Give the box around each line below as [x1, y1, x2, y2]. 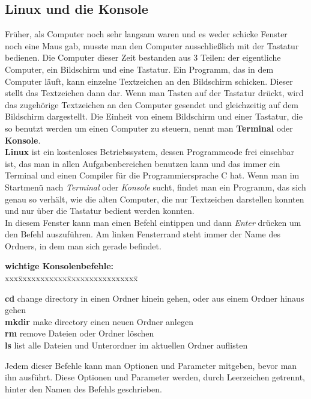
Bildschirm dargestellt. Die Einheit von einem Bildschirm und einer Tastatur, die [5, 110, 303, 123]
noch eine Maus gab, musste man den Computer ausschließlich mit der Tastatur [5, 39, 299, 52]
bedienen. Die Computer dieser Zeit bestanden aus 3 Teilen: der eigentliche [5, 51, 281, 64]
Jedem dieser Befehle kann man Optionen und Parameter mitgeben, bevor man [5, 359, 297, 371]
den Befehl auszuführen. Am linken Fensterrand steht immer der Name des [5, 228, 280, 240]
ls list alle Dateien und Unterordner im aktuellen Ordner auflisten [5, 339, 248, 352]
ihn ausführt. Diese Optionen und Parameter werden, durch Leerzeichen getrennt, [5, 371, 305, 383]
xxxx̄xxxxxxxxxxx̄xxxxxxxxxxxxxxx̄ [5, 272, 138, 284]
